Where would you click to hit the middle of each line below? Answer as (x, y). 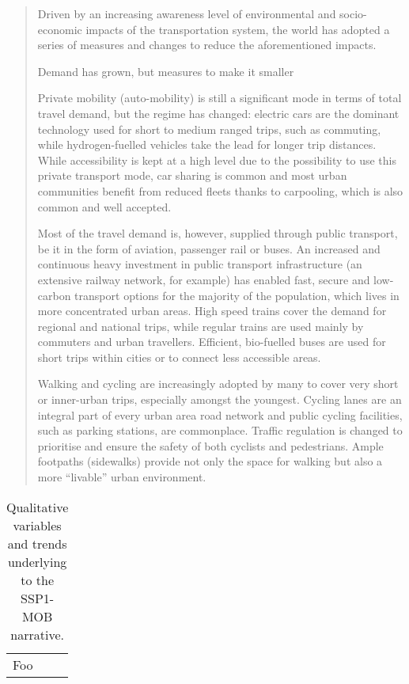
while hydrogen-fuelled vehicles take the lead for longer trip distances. (207, 144)
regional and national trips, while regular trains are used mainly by (201, 326)
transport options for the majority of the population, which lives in (237, 295)
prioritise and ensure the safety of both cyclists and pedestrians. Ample (210, 445)
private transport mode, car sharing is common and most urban (192, 175)
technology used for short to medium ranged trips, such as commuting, (209, 129)
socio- (353, 13)
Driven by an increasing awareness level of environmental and (187, 13)
